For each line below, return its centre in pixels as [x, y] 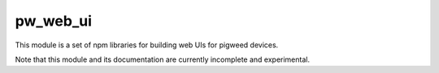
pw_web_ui [54, 21]
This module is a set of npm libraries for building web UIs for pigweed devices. [147, 45]
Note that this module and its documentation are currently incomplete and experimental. [163, 59]
